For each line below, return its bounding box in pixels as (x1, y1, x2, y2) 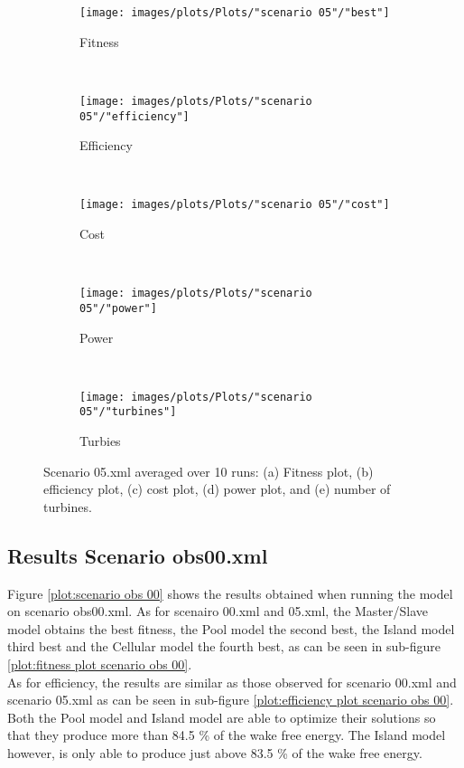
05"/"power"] (79, 301, 157, 315)
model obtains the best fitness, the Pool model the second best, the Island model (7, 619, 455, 638)
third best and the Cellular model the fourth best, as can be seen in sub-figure (7, 637, 441, 656)
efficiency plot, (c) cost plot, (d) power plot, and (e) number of (43, 479, 391, 498)
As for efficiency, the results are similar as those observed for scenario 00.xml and (7, 672, 457, 691)
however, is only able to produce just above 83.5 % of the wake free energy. (7, 743, 422, 762)
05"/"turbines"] (79, 405, 177, 419)
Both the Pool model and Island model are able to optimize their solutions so (7, 707, 436, 726)
